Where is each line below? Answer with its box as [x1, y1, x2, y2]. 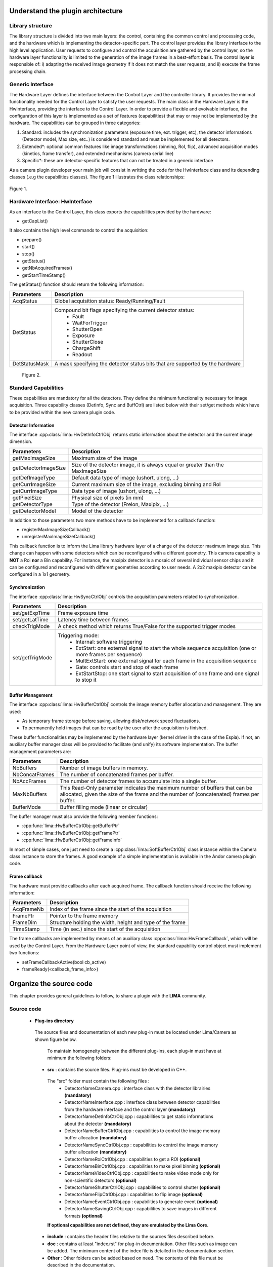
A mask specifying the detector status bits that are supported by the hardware [54, 360, 241, 367]
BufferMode [12, 803, 41, 810]
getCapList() [22, 218, 48, 224]
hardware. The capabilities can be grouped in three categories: [9, 120, 141, 126]
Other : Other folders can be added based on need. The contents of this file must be [47, 1255, 223, 1261]
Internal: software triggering [75, 639, 143, 646]
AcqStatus [12, 297, 37, 304]
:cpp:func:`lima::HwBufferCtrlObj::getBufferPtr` [22, 823, 120, 829]
